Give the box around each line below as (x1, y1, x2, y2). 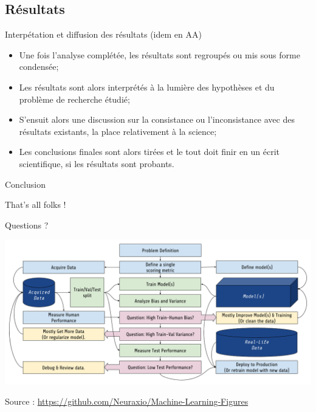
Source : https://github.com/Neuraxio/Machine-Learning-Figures (5, 395, 249, 408)
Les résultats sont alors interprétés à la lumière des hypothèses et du (19, 80, 275, 93)
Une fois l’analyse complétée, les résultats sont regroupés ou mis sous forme (19, 48, 300, 61)
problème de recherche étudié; (19, 92, 130, 105)
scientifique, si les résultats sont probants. (19, 157, 174, 170)
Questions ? (5, 218, 49, 231)
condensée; (19, 60, 59, 73)
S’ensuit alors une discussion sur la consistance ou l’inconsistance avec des (19, 113, 295, 126)
